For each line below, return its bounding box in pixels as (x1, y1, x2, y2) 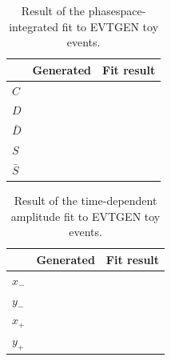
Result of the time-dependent (14, 192, 157, 209)
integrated (9, 18, 59, 34)
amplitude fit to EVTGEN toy (10, 207, 161, 224)
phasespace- (88, 2, 146, 18)
